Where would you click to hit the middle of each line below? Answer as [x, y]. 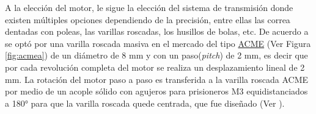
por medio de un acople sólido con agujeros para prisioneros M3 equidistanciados [156, 91]
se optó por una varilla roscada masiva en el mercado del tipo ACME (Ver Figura [158, 43]
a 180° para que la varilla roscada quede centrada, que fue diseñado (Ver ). [145, 103]
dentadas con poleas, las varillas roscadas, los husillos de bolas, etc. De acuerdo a [157, 31]
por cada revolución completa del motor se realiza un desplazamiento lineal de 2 [155, 67]
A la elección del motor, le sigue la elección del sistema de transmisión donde [149, 7]
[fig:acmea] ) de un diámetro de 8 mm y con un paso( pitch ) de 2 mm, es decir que [156, 55]
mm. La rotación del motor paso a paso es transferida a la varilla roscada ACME [157, 79]
